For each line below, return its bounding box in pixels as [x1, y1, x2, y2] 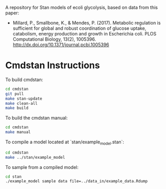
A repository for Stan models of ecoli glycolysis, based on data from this [5, 5, 158, 10]
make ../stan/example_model [5, 155, 66, 160]
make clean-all [5, 101, 38, 106]
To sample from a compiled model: [5, 164, 78, 170]
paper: [5, 10, 19, 16]
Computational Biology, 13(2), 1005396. [12, 36, 96, 42]
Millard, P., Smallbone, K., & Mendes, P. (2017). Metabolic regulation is [12, 20, 161, 26]
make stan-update [5, 96, 43, 101]
